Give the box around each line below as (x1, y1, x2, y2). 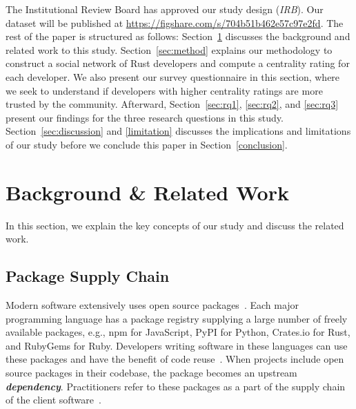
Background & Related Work (6, 178, 289, 206)
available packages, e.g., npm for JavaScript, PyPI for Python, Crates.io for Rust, (6, 325, 350, 339)
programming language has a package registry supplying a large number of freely (6, 311, 348, 325)
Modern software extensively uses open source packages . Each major (6, 298, 299, 312)
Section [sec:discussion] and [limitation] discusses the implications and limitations (6, 124, 351, 138)
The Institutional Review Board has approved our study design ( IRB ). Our (6, 2, 324, 16)
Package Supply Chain (6, 265, 170, 287)
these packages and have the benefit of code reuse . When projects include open (6, 352, 344, 366)
